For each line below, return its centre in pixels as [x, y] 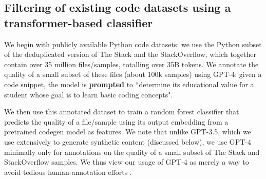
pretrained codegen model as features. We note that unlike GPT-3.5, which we [128, 132]
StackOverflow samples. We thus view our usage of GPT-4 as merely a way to [127, 162]
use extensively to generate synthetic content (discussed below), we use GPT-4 [128, 141]
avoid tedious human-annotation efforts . [68, 172]
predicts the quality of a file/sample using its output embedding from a [116, 121]
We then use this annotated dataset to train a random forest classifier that [122, 112]
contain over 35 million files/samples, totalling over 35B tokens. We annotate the [131, 64]
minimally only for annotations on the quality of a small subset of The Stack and [132, 152]
